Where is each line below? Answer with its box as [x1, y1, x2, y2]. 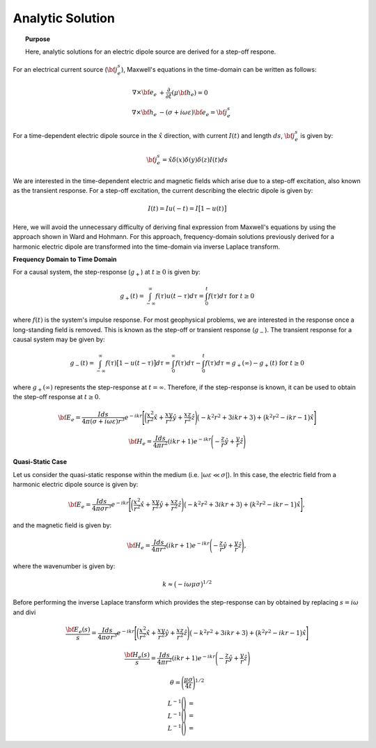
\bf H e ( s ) [124, 650, 150, 660]
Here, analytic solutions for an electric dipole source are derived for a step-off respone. [25, 47, 276, 56]
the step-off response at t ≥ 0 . [13, 393, 101, 401]
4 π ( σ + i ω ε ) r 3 [81, 416, 125, 425]
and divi [13, 608, 36, 616]
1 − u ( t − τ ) [118, 359, 154, 367]
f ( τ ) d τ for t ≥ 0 [207, 292, 255, 299]
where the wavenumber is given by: [13, 561, 116, 570]
